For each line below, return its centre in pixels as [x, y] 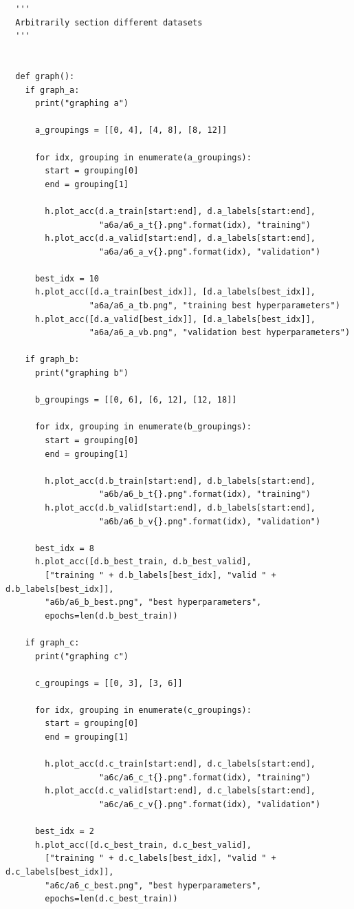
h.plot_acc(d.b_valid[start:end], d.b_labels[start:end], [180, 507]
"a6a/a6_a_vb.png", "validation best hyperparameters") [220, 333]
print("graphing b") [81, 373]
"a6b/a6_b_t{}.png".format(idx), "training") [205, 494]
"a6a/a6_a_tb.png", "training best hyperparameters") [214, 306]
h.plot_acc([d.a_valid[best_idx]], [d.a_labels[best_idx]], [175, 319]
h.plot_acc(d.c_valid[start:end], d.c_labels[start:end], [180, 791]
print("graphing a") [81, 104]
